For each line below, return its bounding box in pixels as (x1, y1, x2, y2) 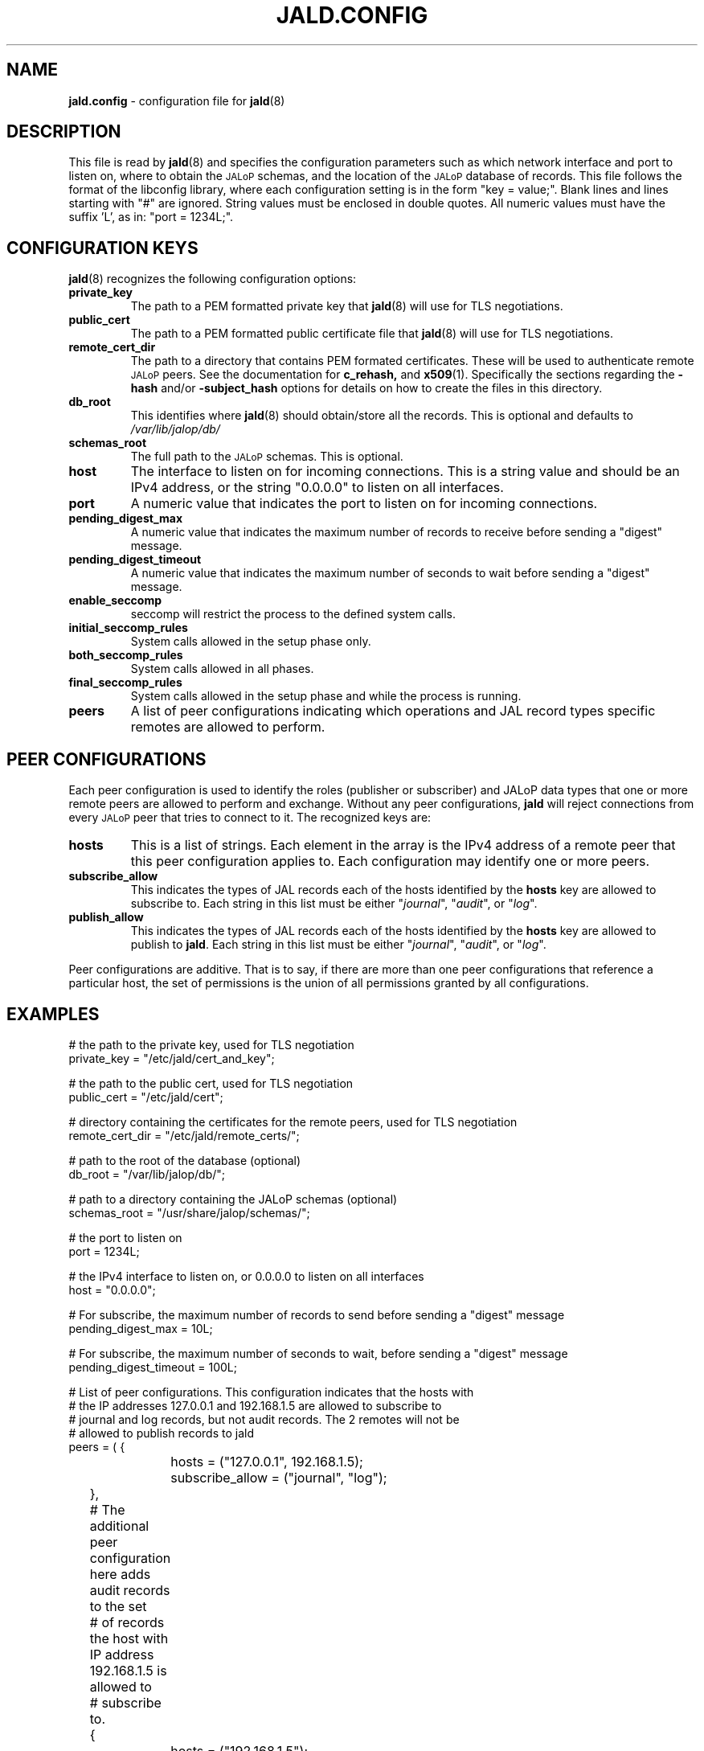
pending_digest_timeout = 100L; (68, 1359, 237, 1374)
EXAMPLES (6, 1003, 100, 1024)
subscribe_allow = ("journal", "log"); (170, 1469, 387, 1486)
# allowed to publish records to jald (68, 1425, 254, 1440)
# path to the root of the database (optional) (68, 1153, 301, 1167)
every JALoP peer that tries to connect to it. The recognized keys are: (68, 810, 432, 825)
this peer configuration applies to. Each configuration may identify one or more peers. (130, 853, 650, 870)
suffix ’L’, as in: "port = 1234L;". (68, 210, 234, 224)
